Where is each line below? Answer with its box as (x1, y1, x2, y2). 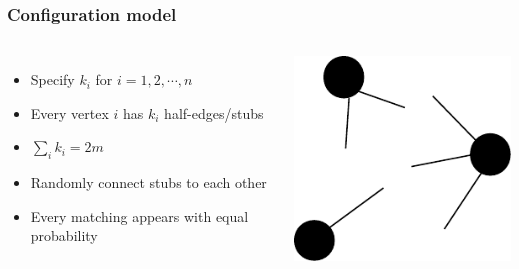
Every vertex (30, 102, 109, 123)
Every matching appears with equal (30, 205, 249, 226)
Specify (30, 69, 75, 90)
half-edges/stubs (164, 102, 264, 123)
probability (30, 225, 98, 246)
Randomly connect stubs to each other (30, 172, 267, 193)
